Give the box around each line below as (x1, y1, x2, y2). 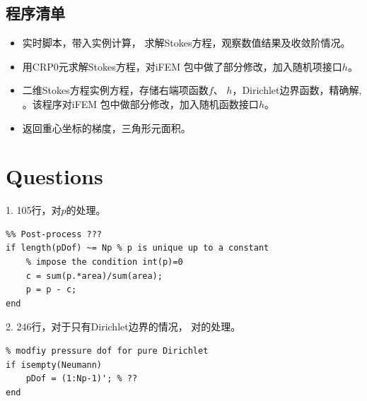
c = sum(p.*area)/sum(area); (25, 270, 163, 281)
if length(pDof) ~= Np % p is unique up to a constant (6, 243, 269, 253)
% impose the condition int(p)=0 (25, 257, 183, 268)
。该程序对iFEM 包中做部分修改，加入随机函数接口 (22, 96, 259, 111)
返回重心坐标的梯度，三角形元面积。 (22, 120, 191, 135)
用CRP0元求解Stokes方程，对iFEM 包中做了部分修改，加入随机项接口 (22, 59, 342, 73)
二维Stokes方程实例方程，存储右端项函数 (22, 83, 209, 97)
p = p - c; (25, 285, 77, 295)
